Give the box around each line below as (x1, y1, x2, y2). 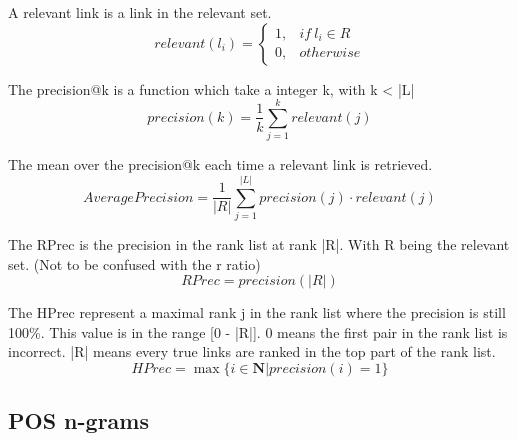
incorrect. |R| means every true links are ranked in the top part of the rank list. (8, 341, 496, 362)
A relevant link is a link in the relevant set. (8, 2, 272, 22)
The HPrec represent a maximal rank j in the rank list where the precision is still (8, 302, 506, 323)
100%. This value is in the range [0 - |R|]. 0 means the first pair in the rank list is (8, 321, 508, 342)
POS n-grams (8, 405, 149, 436)
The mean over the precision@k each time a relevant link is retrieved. (8, 154, 433, 175)
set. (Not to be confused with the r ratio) (8, 253, 261, 274)
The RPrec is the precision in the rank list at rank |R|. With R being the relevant (8, 234, 510, 255)
